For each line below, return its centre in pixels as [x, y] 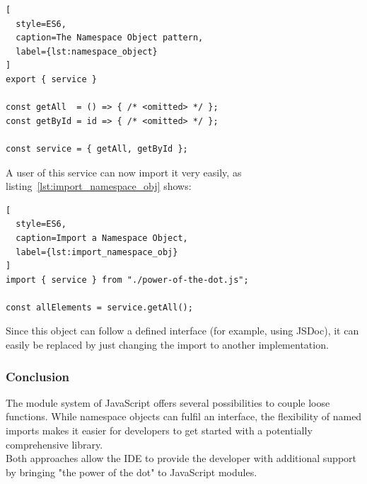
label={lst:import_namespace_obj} [97, 252]
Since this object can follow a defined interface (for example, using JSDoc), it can [182, 331]
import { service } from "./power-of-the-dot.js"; [127, 280]
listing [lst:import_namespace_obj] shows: [99, 186]
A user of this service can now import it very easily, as [124, 172]
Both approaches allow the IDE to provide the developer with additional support [181, 458]
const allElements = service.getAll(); [99, 307]
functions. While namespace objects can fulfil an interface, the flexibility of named [184, 416]
